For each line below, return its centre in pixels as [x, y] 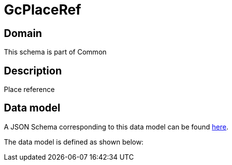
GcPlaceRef [43, 10]
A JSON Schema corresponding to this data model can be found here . [116, 127]
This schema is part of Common [55, 52]
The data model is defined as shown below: [74, 142]
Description [33, 71]
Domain [23, 33]
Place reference [29, 90]
